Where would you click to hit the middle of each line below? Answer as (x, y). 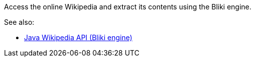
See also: (19, 22)
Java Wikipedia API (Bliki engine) (78, 37)
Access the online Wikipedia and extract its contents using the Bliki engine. (128, 7)
